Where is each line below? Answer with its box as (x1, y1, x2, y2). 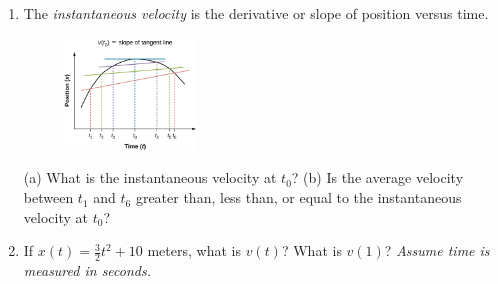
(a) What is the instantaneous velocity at (23, 167, 277, 188)
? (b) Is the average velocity (291, 167, 464, 188)
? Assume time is (384, 240, 490, 261)
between (23, 187, 74, 208)
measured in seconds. (23, 260, 152, 281)
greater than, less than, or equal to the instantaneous (135, 187, 462, 208)
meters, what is (147, 240, 241, 261)
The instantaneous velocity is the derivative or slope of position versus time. (23, 3, 489, 23)
